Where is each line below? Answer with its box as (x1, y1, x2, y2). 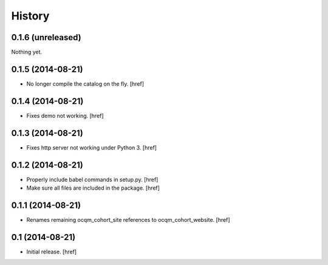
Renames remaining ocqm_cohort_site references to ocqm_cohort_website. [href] (26, 216, 230, 223)
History (11, 9, 50, 22)
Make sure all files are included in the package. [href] (26, 184, 160, 191)
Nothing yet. (11, 49, 43, 56)
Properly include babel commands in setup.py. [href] (26, 176, 159, 183)
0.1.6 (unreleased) (11, 32, 81, 43)
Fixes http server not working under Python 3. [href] (26, 143, 157, 151)
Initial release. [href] (26, 248, 77, 255)
